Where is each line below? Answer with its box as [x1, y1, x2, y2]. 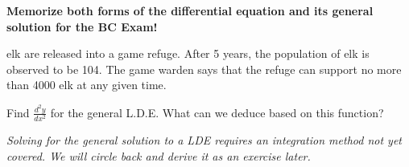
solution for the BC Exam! [6, 18, 158, 35]
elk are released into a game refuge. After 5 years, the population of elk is [6, 45, 370, 62]
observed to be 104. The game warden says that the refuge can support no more [6, 60, 402, 77]
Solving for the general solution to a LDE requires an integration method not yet [6, 131, 402, 148]
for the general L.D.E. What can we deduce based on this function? [50, 104, 384, 120]
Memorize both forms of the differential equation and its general [6, 2, 374, 18]
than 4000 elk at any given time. [6, 76, 167, 93]
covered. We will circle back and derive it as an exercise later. [6, 147, 311, 164]
